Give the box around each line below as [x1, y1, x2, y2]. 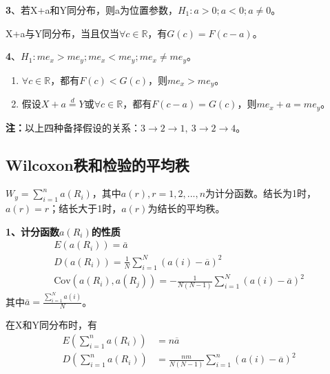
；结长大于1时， [49, 201, 122, 216]
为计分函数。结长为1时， [205, 186, 317, 200]
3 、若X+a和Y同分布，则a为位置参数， [6, 3, 178, 17]
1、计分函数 [6, 224, 60, 238]
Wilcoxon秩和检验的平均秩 [6, 154, 189, 175]
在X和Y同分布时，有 [6, 318, 97, 332]
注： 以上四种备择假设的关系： [6, 120, 141, 134]
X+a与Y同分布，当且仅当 [6, 25, 119, 40]
